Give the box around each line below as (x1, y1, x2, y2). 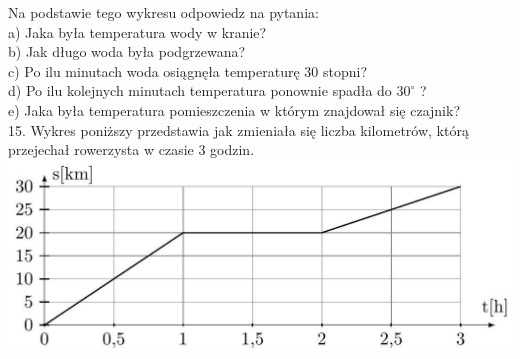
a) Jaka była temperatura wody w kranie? (8, 21, 267, 42)
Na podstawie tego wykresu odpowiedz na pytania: (8, 2, 319, 22)
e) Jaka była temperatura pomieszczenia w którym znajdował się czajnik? (8, 99, 461, 120)
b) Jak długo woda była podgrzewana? (8, 41, 246, 62)
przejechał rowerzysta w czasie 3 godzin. (8, 139, 255, 160)
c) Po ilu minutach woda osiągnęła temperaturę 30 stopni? (8, 60, 368, 81)
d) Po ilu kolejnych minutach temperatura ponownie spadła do (8, 80, 392, 101)
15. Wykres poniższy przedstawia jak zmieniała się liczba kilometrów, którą (8, 119, 469, 140)
